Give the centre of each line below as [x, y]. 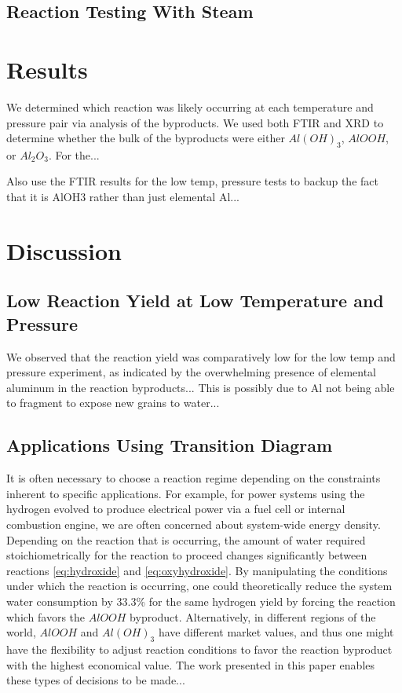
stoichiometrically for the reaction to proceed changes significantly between [187, 555]
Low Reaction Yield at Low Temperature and [195, 301]
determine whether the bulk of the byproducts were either [146, 138]
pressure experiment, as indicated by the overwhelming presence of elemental [192, 372]
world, [21, 632]
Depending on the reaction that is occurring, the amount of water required [186, 539]
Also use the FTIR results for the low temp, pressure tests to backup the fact [192, 181]
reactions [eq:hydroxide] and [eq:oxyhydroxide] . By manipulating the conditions [197, 570]
